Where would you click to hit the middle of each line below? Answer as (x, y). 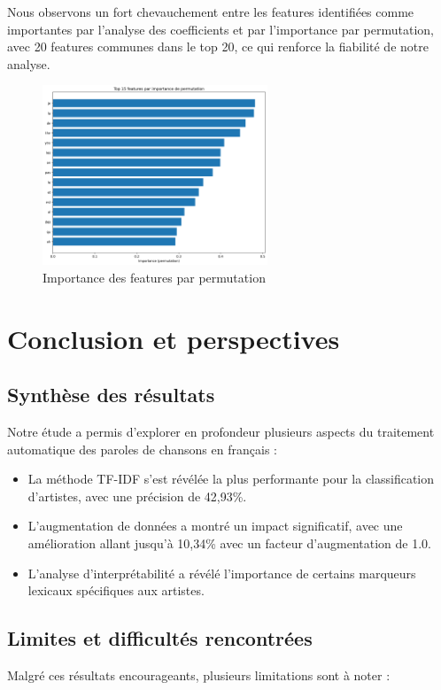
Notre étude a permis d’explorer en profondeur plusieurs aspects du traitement (221, 432)
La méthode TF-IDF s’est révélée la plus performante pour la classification (231, 479)
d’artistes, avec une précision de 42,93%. (137, 496)
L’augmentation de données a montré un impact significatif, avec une (215, 526)
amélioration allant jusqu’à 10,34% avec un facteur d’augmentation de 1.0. (229, 543)
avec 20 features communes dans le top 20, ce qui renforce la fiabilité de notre (218, 47)
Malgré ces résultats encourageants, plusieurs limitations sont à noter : (199, 675)
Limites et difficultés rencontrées (160, 638)
